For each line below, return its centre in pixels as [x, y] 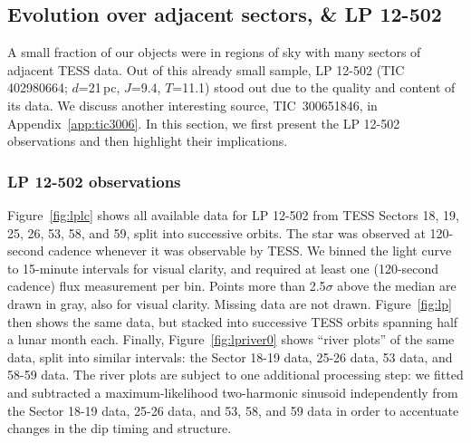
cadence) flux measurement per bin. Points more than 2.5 [167, 286]
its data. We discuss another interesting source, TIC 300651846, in [192, 105]
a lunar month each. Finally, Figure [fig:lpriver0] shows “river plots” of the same [231, 339]
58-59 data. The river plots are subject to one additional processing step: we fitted [235, 375]
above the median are [397, 286]
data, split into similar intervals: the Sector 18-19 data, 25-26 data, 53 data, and [230, 356]
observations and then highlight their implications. [148, 141]
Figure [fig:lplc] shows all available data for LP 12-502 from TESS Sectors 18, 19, [233, 214]
